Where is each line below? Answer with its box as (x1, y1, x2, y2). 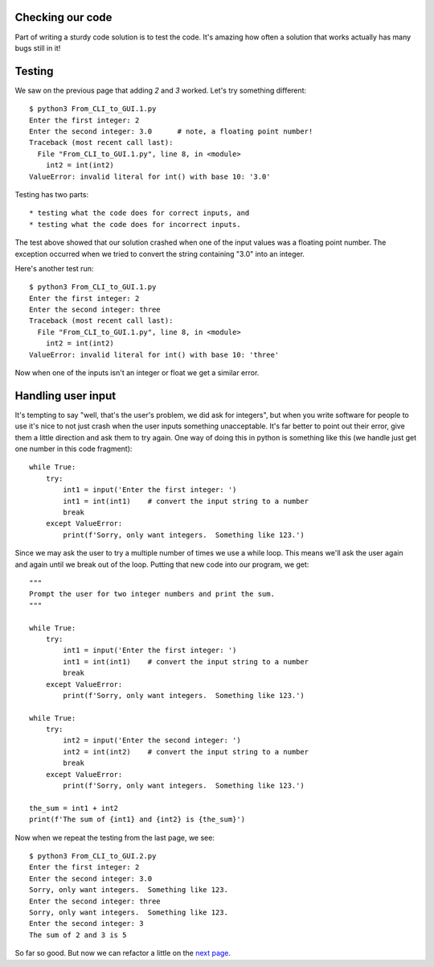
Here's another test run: (14, 263, 94, 273)
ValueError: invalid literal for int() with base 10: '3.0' (29, 171, 271, 181)
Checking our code (14, 10, 113, 24)
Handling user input (14, 389, 117, 403)
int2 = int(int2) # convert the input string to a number (63, 747, 309, 756)
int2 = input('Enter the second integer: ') (63, 736, 241, 745)
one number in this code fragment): (14, 444, 133, 454)
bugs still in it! (14, 43, 61, 52)
